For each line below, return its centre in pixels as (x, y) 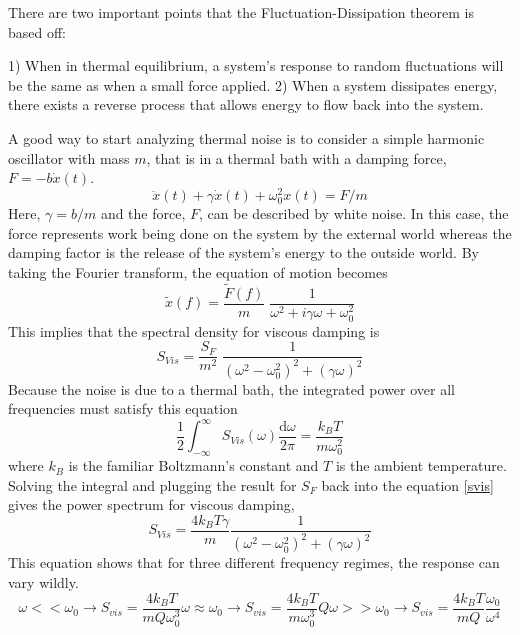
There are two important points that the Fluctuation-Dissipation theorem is (241, 12)
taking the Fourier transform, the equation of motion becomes (198, 271)
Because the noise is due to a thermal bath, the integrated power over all (231, 388)
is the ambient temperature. (421, 465)
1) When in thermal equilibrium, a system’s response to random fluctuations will (256, 65)
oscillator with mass (69, 157)
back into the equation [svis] (407, 484)
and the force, (143, 212)
